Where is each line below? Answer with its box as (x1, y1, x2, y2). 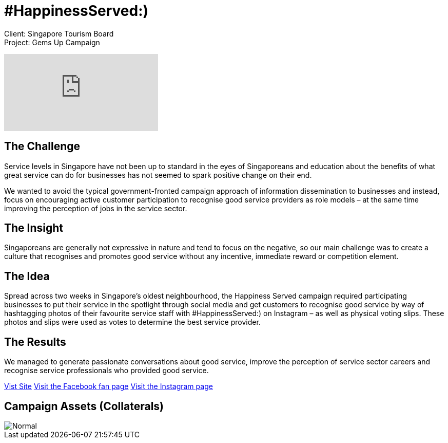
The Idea (4, 269, 50, 283)
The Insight (4, 221, 64, 235)
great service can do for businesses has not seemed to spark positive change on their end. (4, 170, 312, 179)
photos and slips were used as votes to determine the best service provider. (4, 318, 261, 327)
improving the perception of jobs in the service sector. (4, 204, 187, 213)
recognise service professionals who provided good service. (4, 366, 209, 375)
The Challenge (4, 140, 81, 153)
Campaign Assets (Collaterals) (4, 399, 164, 413)
